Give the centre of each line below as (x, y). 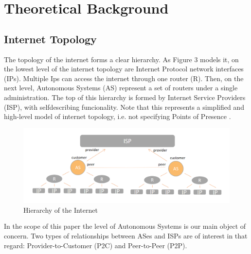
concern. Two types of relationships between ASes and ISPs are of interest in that (126, 235)
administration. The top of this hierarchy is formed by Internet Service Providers (125, 97)
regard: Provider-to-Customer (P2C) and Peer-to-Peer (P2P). (96, 245)
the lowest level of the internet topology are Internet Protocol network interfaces (124, 69)
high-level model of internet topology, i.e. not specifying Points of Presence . (117, 116)
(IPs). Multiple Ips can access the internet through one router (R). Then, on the (124, 78)
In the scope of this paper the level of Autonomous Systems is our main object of (125, 226)
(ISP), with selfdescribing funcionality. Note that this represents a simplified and (124, 107)
